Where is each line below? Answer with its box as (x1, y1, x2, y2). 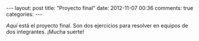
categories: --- (6, 11, 43, 18)
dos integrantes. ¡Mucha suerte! (6, 28, 84, 35)
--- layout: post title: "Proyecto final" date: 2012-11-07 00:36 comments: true (6, 5, 194, 11)
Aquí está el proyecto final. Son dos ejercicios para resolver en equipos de (6, 22, 188, 29)
